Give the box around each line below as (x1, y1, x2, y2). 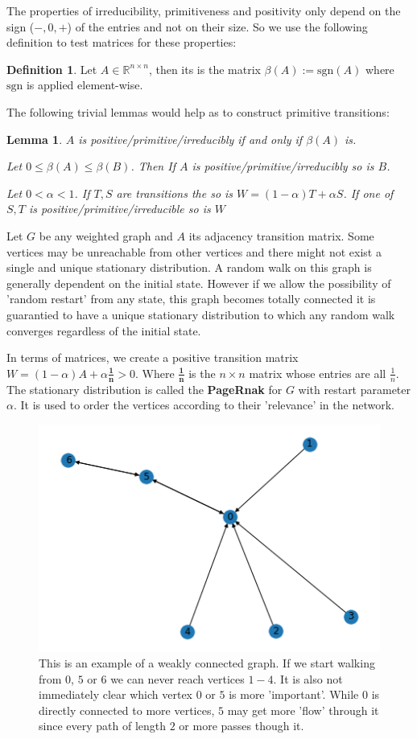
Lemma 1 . (6, 130, 63, 147)
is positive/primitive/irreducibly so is (192, 158, 374, 174)
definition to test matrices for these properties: (6, 34, 237, 51)
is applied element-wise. (26, 76, 143, 93)
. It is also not (273, 670, 343, 687)
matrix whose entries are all (249, 364, 386, 381)
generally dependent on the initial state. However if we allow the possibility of (6, 274, 391, 291)
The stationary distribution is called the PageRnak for (6, 380, 283, 397)
